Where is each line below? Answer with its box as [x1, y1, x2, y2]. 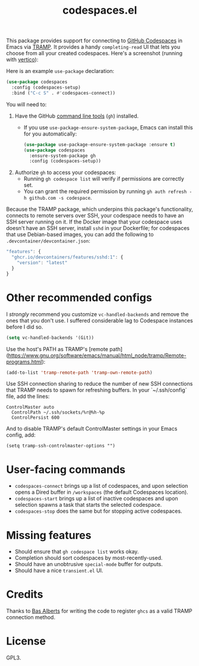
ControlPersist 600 [11, 415, 60, 421]
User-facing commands [6, 463, 126, 476]
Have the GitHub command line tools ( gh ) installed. [14, 112, 139, 119]
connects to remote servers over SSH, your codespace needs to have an [6, 212, 184, 219]
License [6, 635, 46, 648]
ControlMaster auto [6, 405, 55, 411]
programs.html [6, 358, 42, 365]
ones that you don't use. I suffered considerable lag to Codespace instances [6, 317, 193, 324]
